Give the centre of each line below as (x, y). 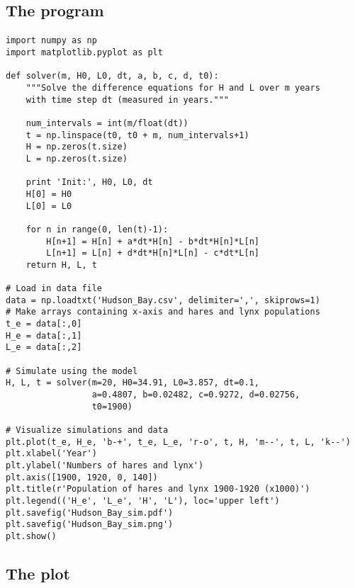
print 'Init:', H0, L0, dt (89, 182)
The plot (38, 573)
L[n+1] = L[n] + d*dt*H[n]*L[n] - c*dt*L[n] (153, 253)
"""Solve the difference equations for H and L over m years (173, 88)
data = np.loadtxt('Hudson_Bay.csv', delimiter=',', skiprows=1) (163, 300)
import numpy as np (51, 41)
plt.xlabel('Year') (51, 454)
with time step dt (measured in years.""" (127, 100)
